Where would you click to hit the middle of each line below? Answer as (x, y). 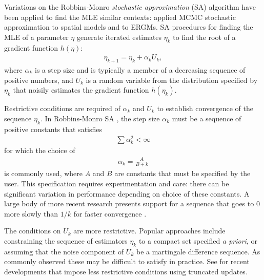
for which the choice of (40, 150)
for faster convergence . (110, 213)
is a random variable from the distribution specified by (172, 80)
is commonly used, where (44, 173)
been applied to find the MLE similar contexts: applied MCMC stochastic (120, 17)
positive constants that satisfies (53, 129)
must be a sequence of (207, 118)
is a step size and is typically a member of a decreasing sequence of (140, 70)
